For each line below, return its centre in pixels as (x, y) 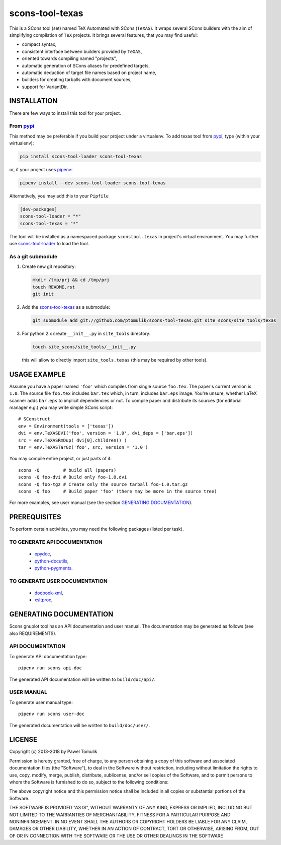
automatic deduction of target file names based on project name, (89, 73)
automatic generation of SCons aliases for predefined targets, (86, 65)
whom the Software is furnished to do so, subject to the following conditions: (89, 782)
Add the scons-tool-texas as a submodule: (66, 307)
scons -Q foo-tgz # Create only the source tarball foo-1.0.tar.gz (103, 484)
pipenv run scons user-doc (52, 714)
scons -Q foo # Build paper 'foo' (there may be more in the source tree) (118, 491)
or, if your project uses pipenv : (41, 170)
